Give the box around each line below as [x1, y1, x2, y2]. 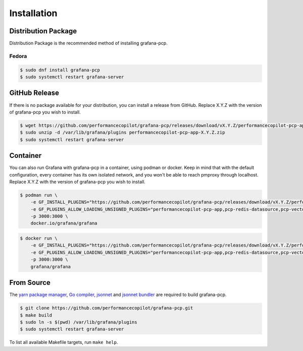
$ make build [20, 312, 53, 318]
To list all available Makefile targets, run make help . [9, 339, 118, 345]
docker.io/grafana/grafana [30, 220, 98, 226]
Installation [9, 8, 58, 19]
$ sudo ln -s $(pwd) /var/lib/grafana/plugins [20, 319, 137, 325]
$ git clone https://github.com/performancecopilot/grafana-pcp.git [20, 305, 193, 311]
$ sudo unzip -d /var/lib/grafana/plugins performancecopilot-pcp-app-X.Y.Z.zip [20, 130, 225, 136]
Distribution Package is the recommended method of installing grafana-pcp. [9, 40, 168, 46]
